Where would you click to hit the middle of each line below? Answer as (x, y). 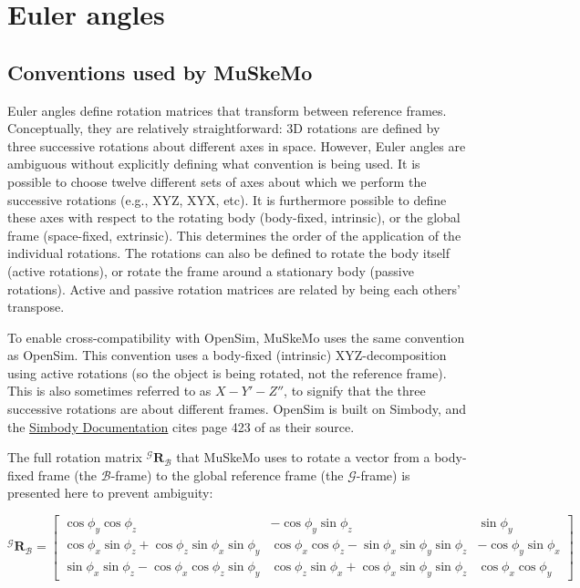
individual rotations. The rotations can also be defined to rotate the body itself (229, 253)
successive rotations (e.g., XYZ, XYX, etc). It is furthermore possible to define (227, 199)
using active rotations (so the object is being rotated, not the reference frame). (227, 372)
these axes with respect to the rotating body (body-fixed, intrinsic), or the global (234, 217)
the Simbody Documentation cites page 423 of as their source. (181, 426)
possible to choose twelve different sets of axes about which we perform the (217, 181)
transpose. (36, 307)
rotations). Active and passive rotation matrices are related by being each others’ (234, 289)
